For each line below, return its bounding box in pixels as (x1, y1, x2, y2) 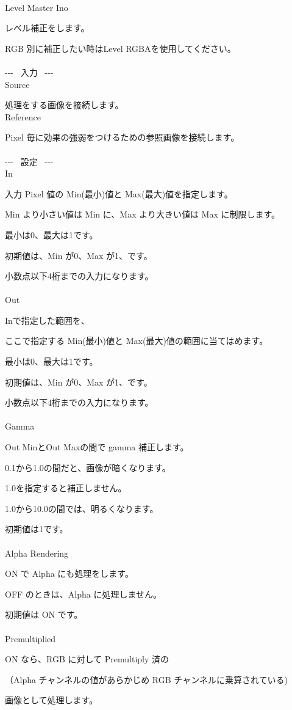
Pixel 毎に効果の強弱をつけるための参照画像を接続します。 (5, 131, 240, 144)
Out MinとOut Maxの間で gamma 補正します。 (5, 441, 189, 453)
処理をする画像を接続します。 (5, 98, 124, 111)
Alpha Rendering (5, 546, 69, 559)
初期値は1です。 (5, 522, 68, 535)
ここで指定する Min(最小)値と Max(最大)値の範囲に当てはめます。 (5, 334, 268, 347)
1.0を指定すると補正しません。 (5, 481, 127, 494)
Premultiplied (5, 632, 56, 645)
